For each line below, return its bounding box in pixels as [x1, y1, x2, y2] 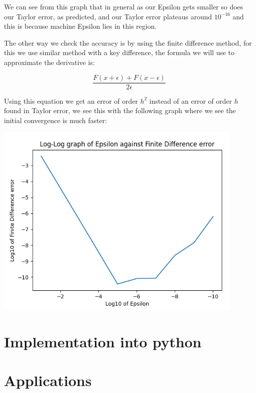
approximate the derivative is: [4, 57, 95, 67]
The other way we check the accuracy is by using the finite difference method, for [4, 37, 252, 48]
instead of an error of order [149, 95, 232, 106]
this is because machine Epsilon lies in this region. [4, 21, 157, 31]
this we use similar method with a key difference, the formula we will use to [4, 47, 235, 58]
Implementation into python [4, 331, 202, 351]
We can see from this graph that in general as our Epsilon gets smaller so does [4, 1, 243, 11]
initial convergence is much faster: [4, 115, 107, 125]
